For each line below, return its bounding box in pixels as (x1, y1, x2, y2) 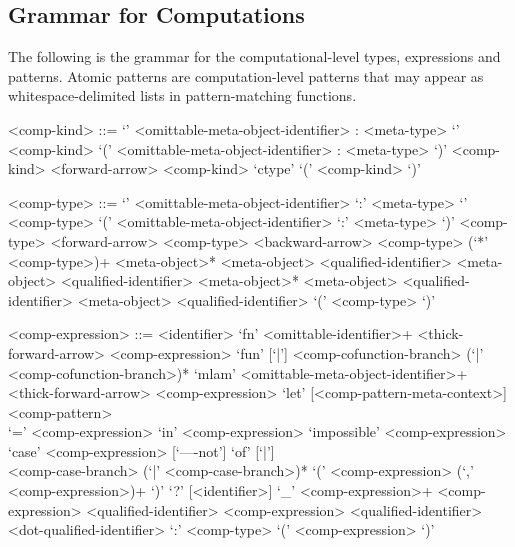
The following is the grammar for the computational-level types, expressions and (8, 46, 501, 67)
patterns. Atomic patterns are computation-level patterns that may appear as (8, 65, 484, 86)
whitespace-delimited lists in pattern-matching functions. (8, 85, 357, 106)
